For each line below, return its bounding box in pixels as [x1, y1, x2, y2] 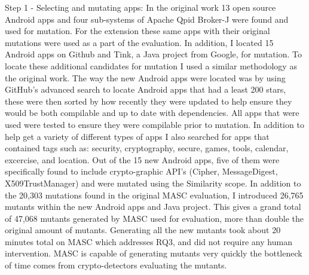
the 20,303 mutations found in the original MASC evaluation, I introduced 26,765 [5, 188, 304, 201]
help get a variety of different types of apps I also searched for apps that [5, 130, 270, 142]
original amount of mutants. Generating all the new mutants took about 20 [5, 224, 281, 236]
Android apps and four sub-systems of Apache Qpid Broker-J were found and [5, 13, 289, 25]
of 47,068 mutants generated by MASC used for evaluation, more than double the [5, 212, 304, 224]
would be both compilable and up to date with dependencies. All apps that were [5, 106, 299, 119]
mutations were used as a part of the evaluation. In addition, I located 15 [5, 36, 274, 48]
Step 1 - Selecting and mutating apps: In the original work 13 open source [5, 1, 276, 13]
